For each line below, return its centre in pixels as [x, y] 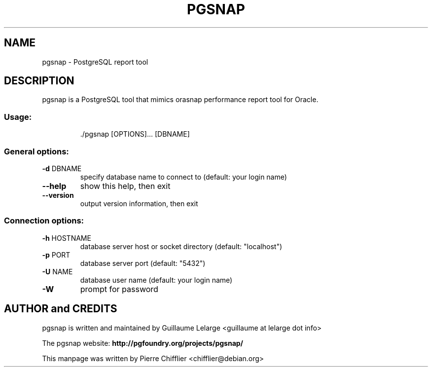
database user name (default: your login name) [156, 280]
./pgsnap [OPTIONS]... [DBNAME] [135, 134]
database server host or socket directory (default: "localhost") [181, 246]
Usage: [18, 117]
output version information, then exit [139, 203]
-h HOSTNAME [67, 238]
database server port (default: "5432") [143, 263]
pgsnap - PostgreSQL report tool [95, 62]
